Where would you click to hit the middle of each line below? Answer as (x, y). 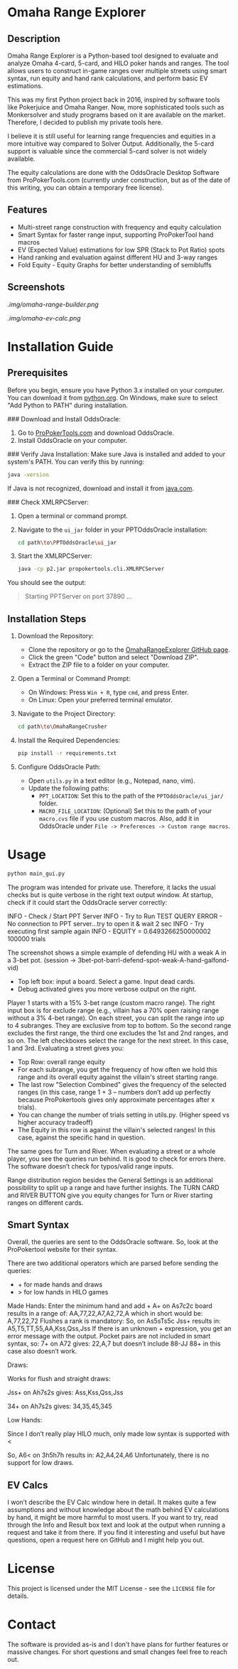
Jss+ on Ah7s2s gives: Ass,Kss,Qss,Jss (65, 1392)
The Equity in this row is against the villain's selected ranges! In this (117, 1129)
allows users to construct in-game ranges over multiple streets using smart (117, 71)
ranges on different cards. (45, 1203)
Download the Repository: (55, 636)
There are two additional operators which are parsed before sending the (113, 1263)
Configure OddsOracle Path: (59, 767)
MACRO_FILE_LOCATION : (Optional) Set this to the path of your (125, 810)
